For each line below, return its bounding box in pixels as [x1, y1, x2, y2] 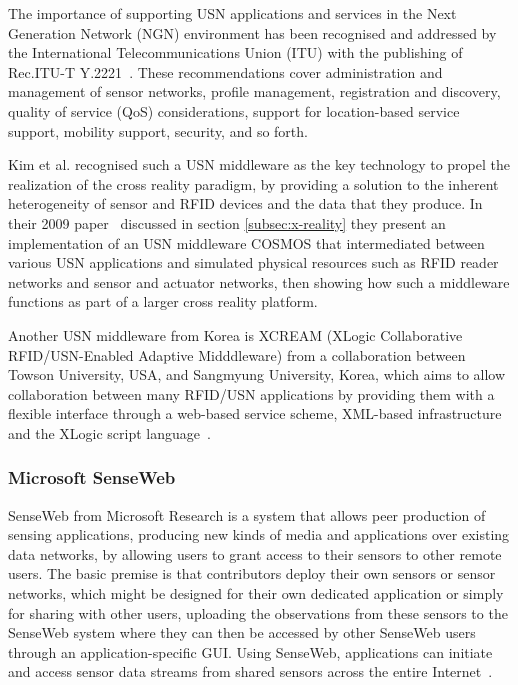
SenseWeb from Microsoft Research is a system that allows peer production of [8, 504, 486, 525]
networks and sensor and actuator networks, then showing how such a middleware [8, 271, 510, 292]
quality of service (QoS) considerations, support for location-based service [8, 100, 460, 121]
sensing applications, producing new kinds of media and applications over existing [8, 524, 510, 545]
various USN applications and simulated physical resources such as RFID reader [8, 252, 499, 273]
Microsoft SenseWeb [8, 465, 176, 490]
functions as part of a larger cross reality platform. [8, 291, 318, 312]
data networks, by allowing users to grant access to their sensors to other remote [8, 543, 502, 564]
